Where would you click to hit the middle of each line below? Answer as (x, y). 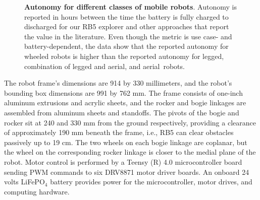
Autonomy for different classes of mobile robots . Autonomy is (131, 7)
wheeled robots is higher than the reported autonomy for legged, (124, 56)
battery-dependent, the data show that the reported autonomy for (126, 46)
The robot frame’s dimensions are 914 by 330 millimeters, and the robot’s (118, 83)
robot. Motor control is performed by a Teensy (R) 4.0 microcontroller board (123, 161)
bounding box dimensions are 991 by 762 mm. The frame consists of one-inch (123, 92)
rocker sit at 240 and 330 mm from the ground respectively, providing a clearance (130, 122)
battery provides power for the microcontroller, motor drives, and (151, 182)
